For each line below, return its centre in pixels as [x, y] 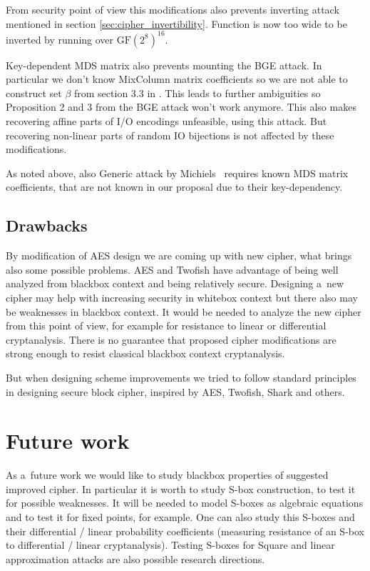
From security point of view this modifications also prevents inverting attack [173, 9]
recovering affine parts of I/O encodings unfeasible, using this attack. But [166, 121]
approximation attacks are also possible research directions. [135, 558]
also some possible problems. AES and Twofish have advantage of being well [172, 269]
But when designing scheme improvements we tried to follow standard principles [181, 377]
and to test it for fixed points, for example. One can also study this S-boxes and [180, 517]
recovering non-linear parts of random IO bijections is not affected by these [170, 135]
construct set [34, 93]
